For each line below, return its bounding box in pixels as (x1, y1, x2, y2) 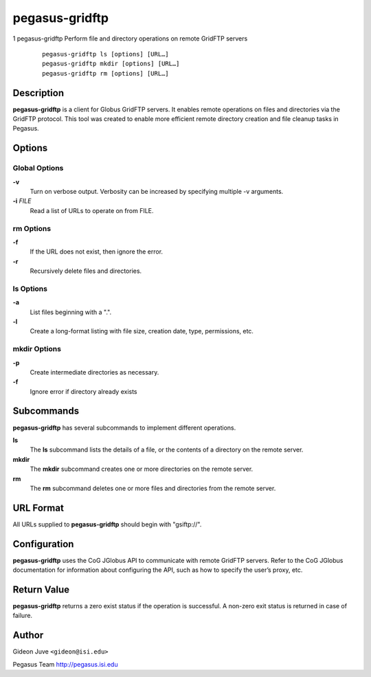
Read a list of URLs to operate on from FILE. (30, 206, 154, 214)
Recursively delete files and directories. (30, 267, 142, 275)
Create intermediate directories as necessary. (30, 368, 159, 376)
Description (12, 87, 65, 99)
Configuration (12, 538, 74, 550)
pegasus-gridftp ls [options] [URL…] (42, 50, 170, 58)
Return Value (12, 584, 70, 595)
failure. (12, 612, 33, 620)
